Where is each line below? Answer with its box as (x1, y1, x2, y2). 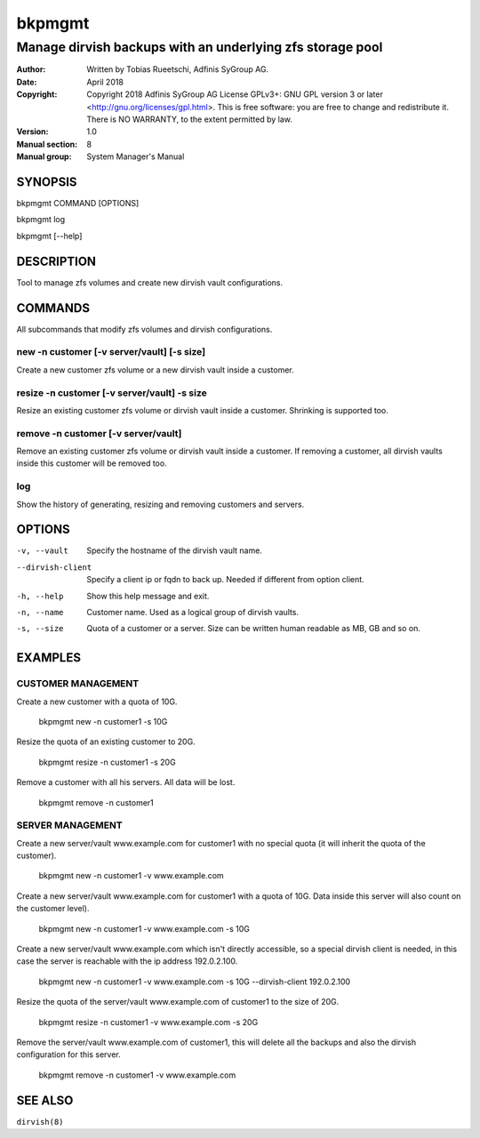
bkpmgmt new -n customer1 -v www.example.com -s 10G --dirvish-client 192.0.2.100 (38, 976, 351, 987)
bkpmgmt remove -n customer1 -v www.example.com (38, 1070, 236, 1080)
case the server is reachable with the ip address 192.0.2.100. (16, 956, 238, 966)
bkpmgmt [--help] (16, 230, 83, 241)
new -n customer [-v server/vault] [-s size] (16, 346, 206, 358)
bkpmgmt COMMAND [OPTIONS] (16, 198, 140, 209)
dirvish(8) (16, 1117, 64, 1126)
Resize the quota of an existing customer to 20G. (16, 736, 196, 747)
